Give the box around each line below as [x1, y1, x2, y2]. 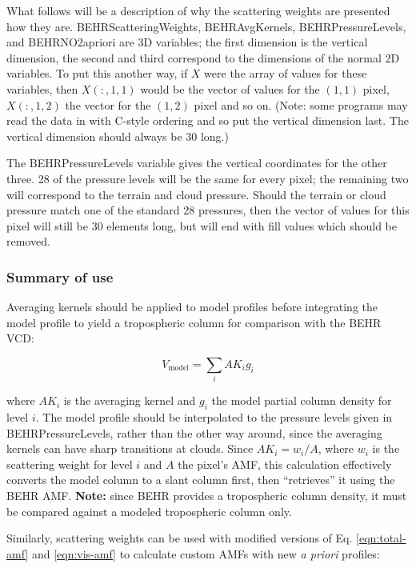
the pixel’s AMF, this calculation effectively [178, 455, 392, 472]
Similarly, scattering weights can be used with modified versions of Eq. [6, 530, 353, 546]
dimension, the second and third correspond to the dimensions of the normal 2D [6, 49, 400, 66]
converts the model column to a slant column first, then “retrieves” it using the [6, 471, 395, 488]
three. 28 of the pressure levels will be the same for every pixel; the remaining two [6, 170, 409, 186]
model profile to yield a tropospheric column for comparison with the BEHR [6, 314, 382, 330]
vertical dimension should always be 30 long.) [6, 127, 229, 144]
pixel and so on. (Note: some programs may [194, 96, 408, 113]
